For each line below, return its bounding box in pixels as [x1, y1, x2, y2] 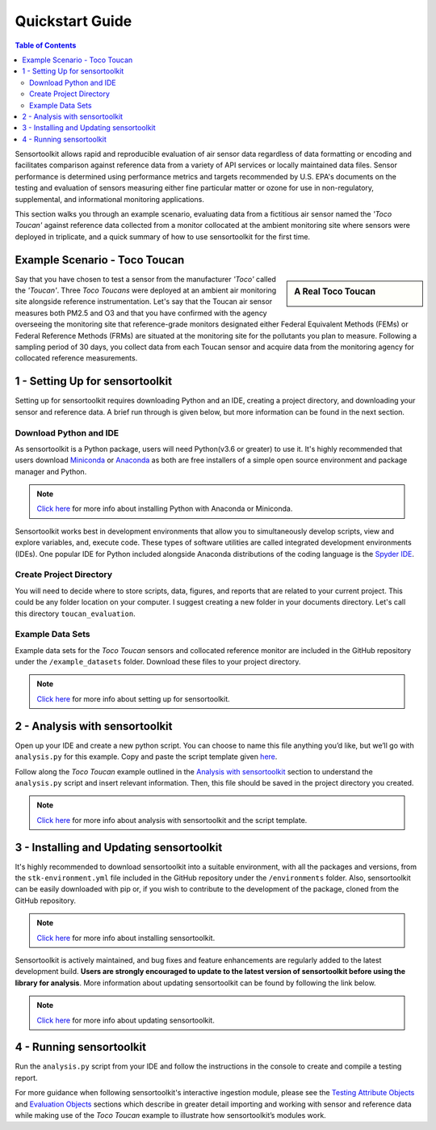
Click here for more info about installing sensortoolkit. [36, 933, 216, 942]
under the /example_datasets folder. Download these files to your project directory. [15, 657, 301, 667]
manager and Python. [15, 466, 87, 476]
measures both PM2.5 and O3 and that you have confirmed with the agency [15, 308, 267, 318]
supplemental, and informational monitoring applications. [15, 194, 205, 204]
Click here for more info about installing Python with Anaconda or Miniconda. [36, 504, 293, 513]
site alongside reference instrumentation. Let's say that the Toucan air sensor [15, 297, 273, 306]
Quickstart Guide [15, 12, 132, 30]
